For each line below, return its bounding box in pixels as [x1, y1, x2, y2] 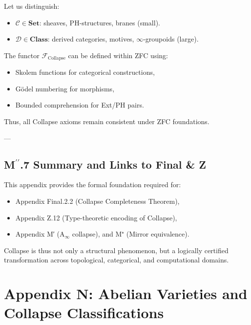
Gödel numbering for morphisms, [15, 83, 115, 93]
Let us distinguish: [4, 1, 60, 11]
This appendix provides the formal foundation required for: [4, 179, 181, 190]
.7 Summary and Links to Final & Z [20, 156, 207, 172]
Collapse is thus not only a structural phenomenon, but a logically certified [4, 245, 229, 255]
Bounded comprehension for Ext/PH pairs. [15, 100, 144, 110]
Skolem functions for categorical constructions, [15, 67, 155, 77]
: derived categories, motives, [47, 34, 134, 44]
